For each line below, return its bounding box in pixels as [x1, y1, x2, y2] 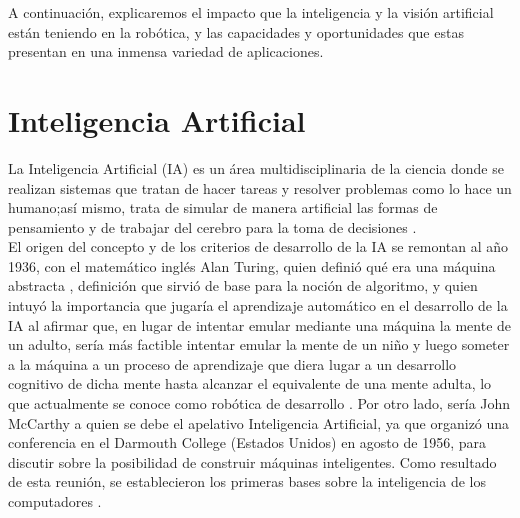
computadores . [8, 491, 102, 511]
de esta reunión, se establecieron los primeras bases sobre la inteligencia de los [8, 471, 486, 492]
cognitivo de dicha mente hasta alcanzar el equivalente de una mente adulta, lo [8, 373, 492, 394]
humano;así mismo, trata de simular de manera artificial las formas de [8, 197, 438, 218]
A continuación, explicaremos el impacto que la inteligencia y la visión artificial [8, 2, 494, 22]
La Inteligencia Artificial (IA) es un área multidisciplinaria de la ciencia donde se [8, 157, 504, 178]
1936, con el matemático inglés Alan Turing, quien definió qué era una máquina [8, 255, 496, 276]
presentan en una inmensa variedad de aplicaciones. [8, 41, 324, 62]
